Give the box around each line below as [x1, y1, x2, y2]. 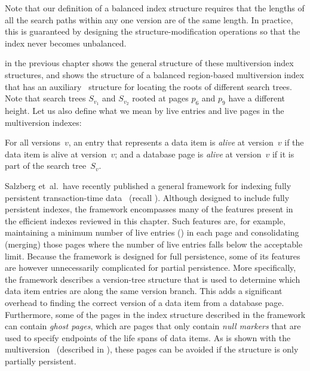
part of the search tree [5, 159, 87, 172]
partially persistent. [5, 354, 76, 367]
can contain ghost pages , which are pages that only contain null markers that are [5, 320, 301, 332]
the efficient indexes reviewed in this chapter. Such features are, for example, [5, 214, 286, 227]
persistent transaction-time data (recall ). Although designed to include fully [5, 191, 290, 203]
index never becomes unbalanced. [5, 36, 127, 49]
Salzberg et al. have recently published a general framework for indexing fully [5, 179, 291, 191]
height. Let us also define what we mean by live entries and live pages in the [5, 104, 284, 117]
